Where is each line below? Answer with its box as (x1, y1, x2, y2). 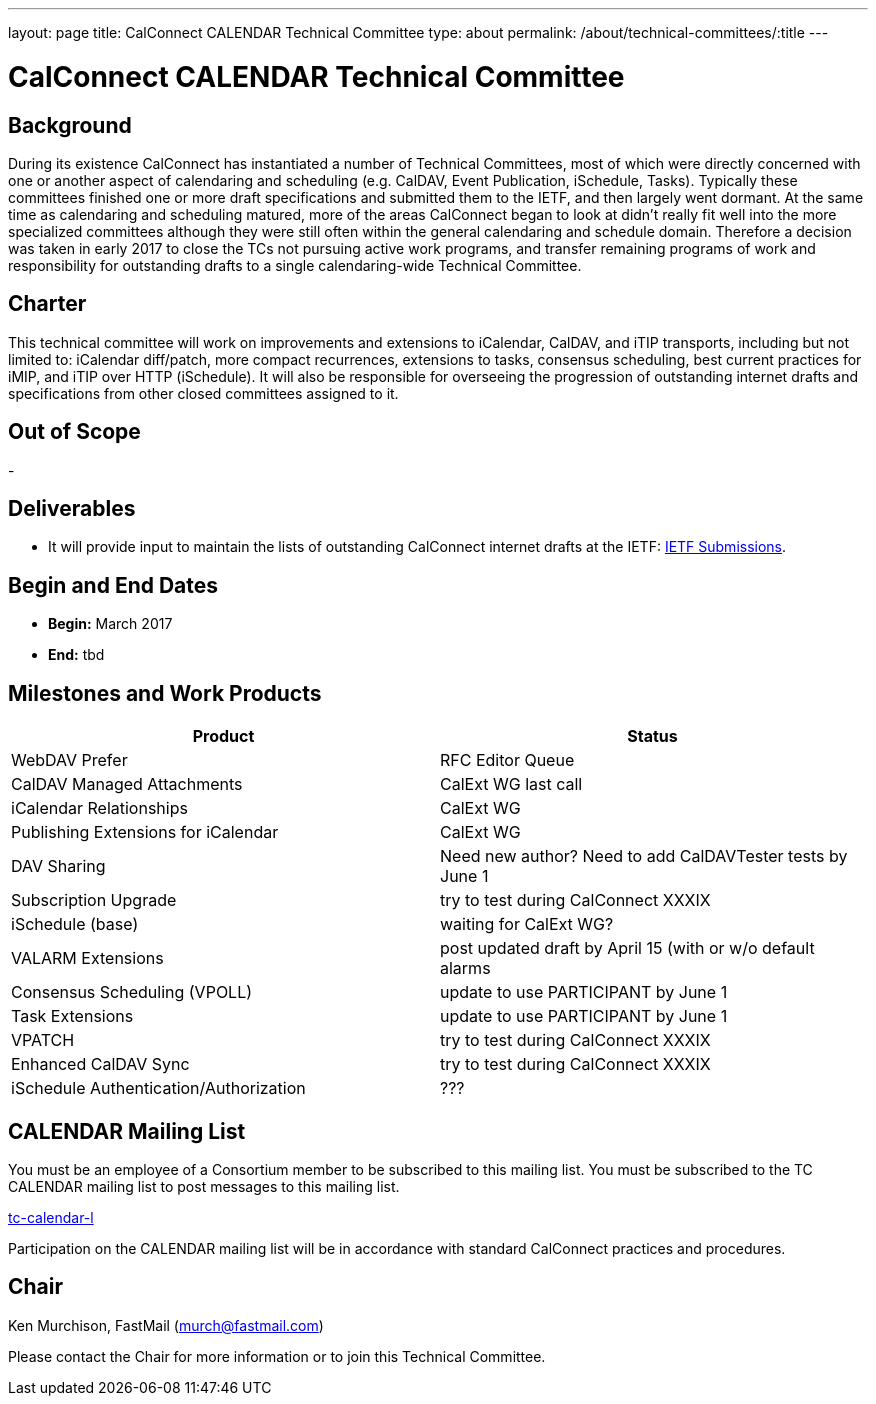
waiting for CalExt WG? (440, 914, 614, 935)
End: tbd (48, 646, 105, 664)
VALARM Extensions (11, 948, 164, 969)
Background (8, 112, 132, 138)
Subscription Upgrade (11, 890, 177, 911)
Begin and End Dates (8, 572, 219, 598)
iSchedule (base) (11, 914, 139, 935)
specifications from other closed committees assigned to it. (8, 384, 399, 402)
